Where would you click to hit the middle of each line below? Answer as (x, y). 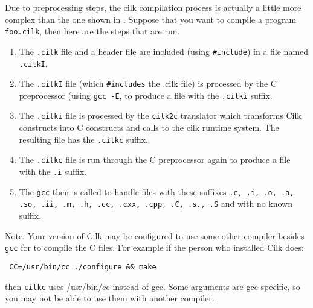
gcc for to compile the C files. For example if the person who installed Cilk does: (154, 247)
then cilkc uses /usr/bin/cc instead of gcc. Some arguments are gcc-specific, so (153, 286)
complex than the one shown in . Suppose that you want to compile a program (151, 19)
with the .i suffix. (53, 171)
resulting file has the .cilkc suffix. (83, 139)
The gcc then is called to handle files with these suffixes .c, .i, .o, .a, (156, 191)
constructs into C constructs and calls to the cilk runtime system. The (149, 127)
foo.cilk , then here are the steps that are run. (92, 31)
